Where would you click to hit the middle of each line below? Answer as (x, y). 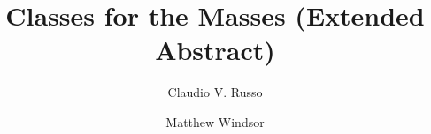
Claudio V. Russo (215, 92)
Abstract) (215, 50)
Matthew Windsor (215, 121)
